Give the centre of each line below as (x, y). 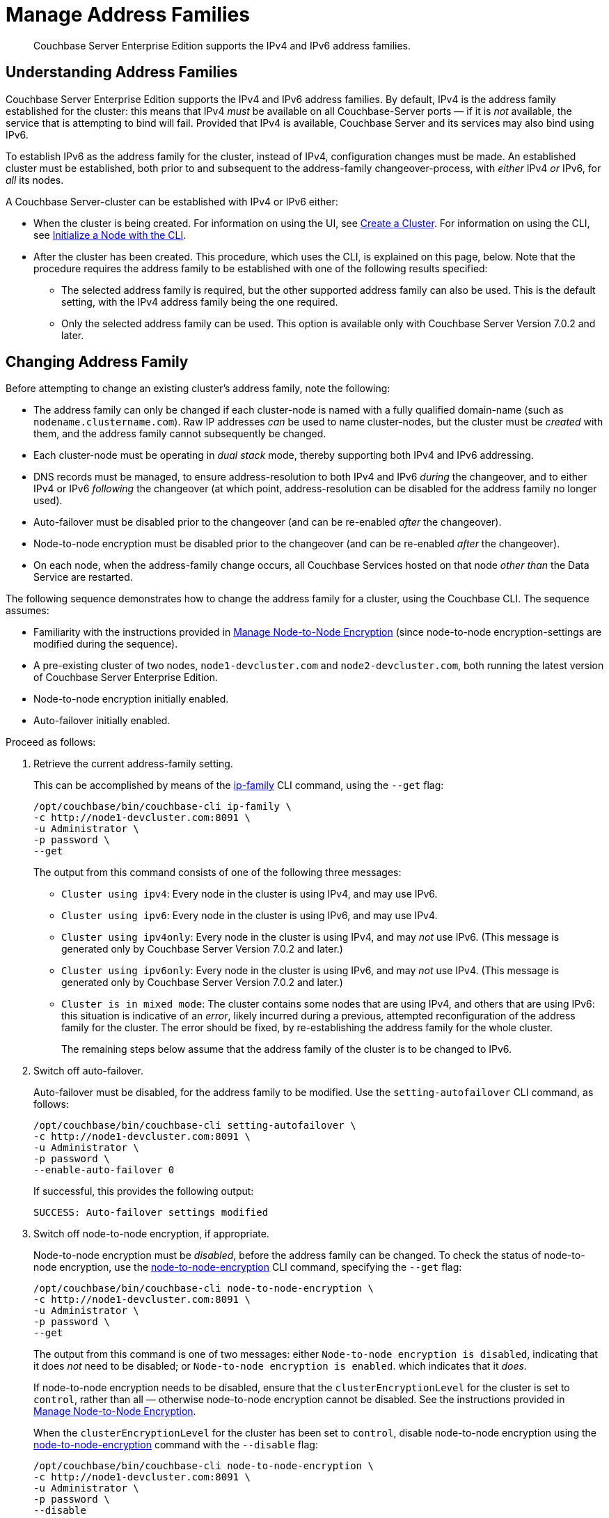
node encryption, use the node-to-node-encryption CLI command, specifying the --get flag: (248, 1267)
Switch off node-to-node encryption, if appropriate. (151, 1234)
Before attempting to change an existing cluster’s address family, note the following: (198, 389)
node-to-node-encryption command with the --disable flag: (176, 1445)
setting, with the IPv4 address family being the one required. (200, 302)
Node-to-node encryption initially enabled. (131, 699)
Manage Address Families (128, 15)
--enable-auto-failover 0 (104, 1170)
